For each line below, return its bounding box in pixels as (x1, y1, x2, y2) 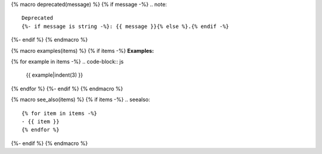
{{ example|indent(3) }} (26, 71, 83, 78)
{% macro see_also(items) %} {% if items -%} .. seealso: (11, 96, 150, 103)
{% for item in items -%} (21, 110, 98, 117)
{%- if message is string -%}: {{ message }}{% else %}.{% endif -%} (21, 23, 230, 30)
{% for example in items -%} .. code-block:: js (11, 58, 124, 65)
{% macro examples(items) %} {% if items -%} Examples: (11, 47, 154, 54)
